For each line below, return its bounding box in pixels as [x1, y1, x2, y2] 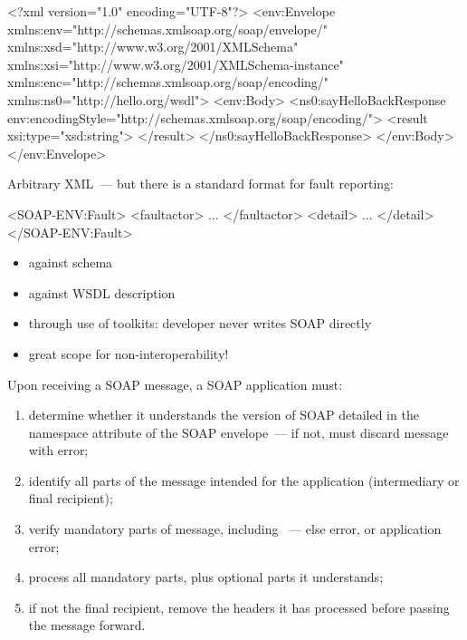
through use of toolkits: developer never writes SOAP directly [28, 314, 372, 333]
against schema [28, 253, 113, 272]
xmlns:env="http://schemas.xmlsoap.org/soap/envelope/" [7, 19, 328, 38]
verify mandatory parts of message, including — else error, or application [28, 519, 442, 538]
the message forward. [28, 616, 146, 635]
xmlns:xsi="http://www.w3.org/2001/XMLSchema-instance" [7, 54, 344, 73]
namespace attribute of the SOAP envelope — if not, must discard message [28, 422, 449, 441]
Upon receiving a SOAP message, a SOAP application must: [7, 374, 343, 393]
